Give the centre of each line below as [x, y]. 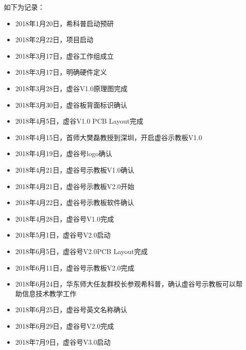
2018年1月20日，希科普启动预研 [64, 23]
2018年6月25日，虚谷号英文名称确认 [71, 310]
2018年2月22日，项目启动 [54, 40]
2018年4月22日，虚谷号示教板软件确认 [75, 202]
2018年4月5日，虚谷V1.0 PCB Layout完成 [79, 121]
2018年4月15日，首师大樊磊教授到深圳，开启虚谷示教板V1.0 [109, 137]
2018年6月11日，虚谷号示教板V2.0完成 [75, 267]
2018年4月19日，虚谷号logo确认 [64, 153]
